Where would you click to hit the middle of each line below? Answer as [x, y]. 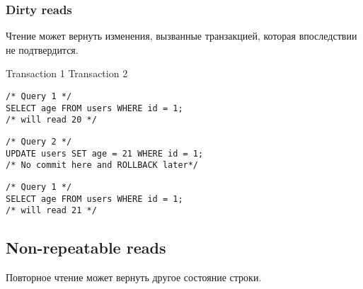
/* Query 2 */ [39, 141]
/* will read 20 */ [51, 120]
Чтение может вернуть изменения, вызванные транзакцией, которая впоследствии [181, 36]
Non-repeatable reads [86, 248]
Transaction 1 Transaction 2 [67, 73]
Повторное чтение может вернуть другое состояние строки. [134, 277]
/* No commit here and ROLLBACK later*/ [102, 165]
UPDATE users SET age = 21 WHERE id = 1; [105, 153]
